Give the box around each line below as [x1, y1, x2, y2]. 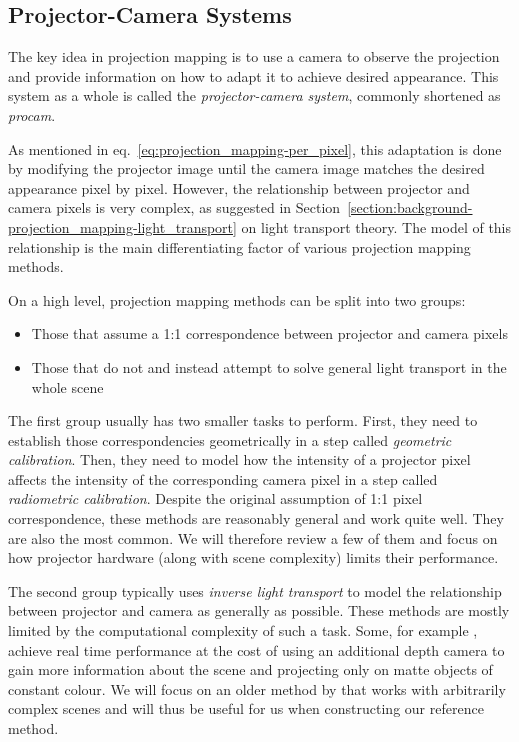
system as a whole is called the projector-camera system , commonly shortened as [8, 85, 501, 106]
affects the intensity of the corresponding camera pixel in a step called [8, 468, 438, 489]
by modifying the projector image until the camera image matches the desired [8, 158, 485, 179]
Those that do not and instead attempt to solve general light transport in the [31, 356, 507, 377]
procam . [8, 104, 56, 125]
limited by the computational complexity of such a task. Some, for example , [8, 620, 478, 641]
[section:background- [347, 197, 473, 218]
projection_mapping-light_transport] [8, 216, 237, 237]
